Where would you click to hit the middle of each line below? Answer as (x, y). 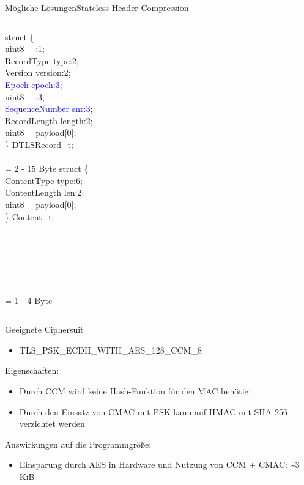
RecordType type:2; (42, 60)
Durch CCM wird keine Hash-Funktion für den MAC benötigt (135, 391)
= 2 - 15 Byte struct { (47, 168)
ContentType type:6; (44, 180)
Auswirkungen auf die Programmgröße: (78, 444)
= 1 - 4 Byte (29, 300)
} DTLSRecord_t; (39, 144)
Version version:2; (38, 72)
